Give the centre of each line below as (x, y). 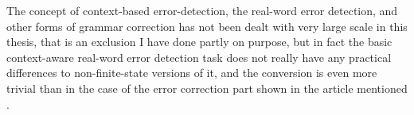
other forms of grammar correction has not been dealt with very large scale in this (207, 26)
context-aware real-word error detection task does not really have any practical (199, 57)
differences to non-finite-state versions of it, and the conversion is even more (192, 73)
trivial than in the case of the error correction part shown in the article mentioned (207, 88)
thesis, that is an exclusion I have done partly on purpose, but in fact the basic (199, 42)
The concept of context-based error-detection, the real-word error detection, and (202, 10)
